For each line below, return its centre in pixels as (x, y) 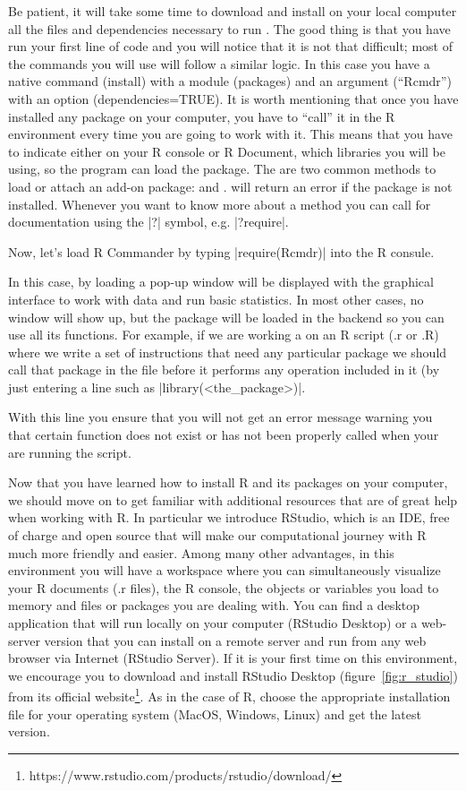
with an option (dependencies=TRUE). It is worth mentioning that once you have (233, 98)
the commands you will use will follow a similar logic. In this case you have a (219, 63)
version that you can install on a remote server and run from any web (235, 640)
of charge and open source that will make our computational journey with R (217, 535)
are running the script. (70, 452)
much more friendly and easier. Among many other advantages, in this (201, 552)
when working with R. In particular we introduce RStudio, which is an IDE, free (229, 517)
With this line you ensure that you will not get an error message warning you (220, 417)
